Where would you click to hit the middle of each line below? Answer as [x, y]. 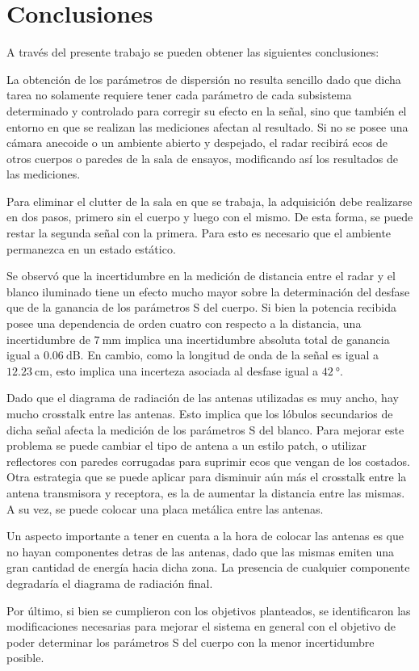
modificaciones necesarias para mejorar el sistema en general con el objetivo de [201, 626]
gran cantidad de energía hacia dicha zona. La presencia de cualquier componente [208, 567]
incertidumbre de [48, 339]
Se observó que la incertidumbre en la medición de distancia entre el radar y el [201, 276]
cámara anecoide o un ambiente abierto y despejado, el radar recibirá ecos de [197, 143]
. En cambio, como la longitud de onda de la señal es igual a [229, 355]
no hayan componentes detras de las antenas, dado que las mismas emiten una [201, 551]
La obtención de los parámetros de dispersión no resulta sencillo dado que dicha [204, 79]
